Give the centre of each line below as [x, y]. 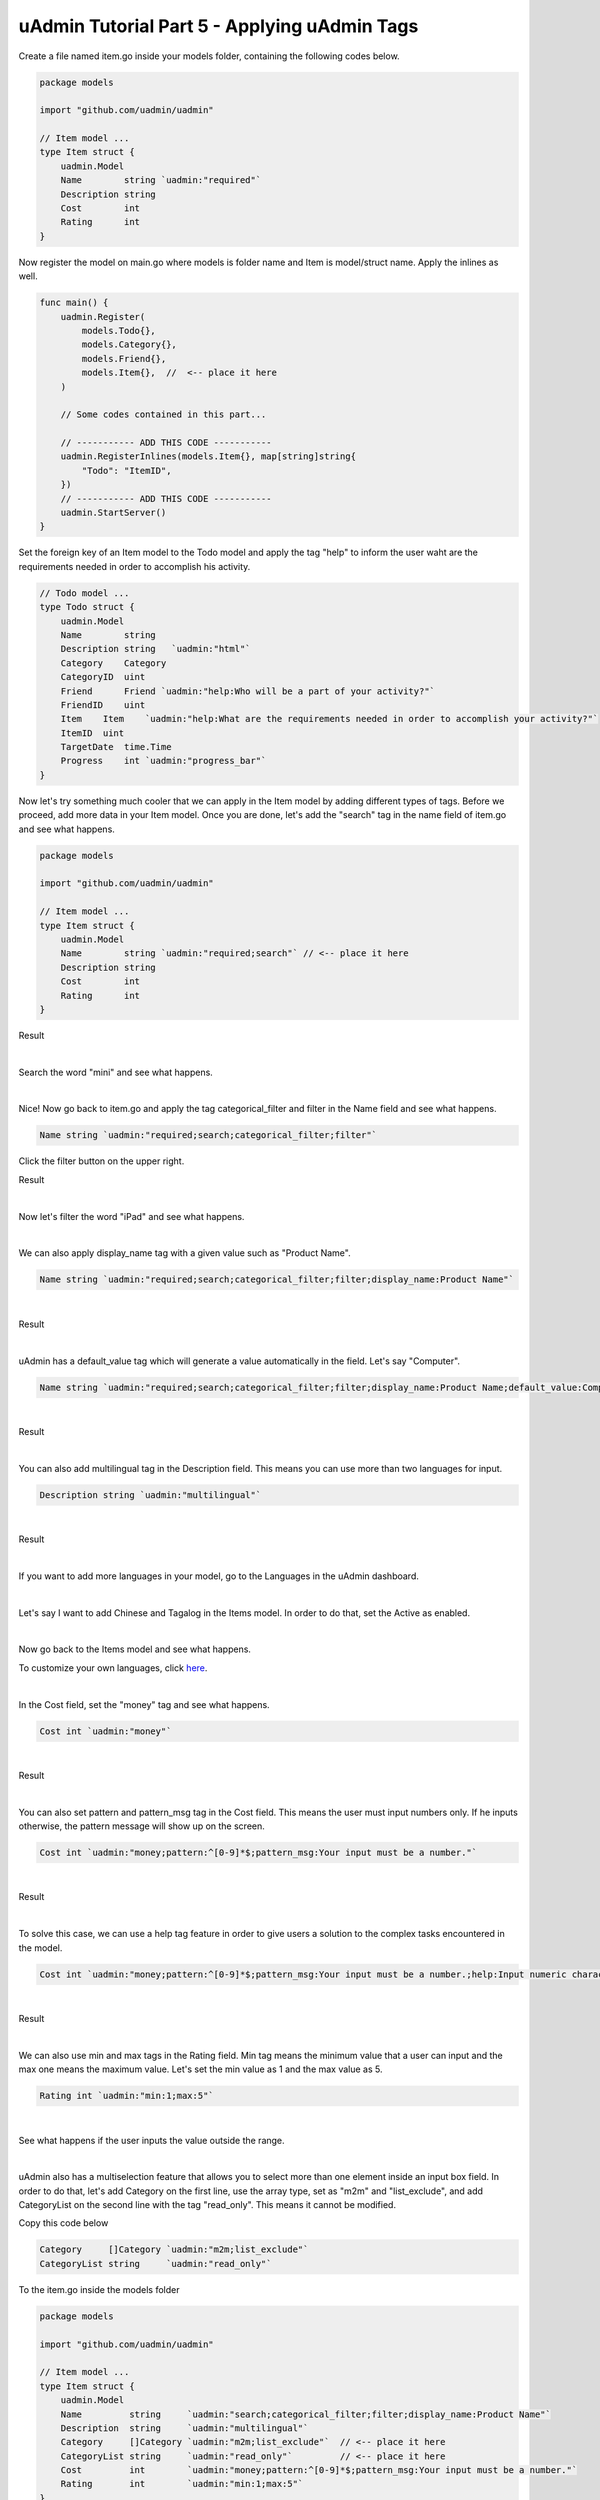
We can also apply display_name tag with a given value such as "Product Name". [184, 1253]
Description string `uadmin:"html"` [155, 649]
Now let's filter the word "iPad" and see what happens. [131, 1216]
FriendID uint [103, 704]
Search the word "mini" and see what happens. [116, 1072]
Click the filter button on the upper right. [101, 1161]
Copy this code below [63, 2223]
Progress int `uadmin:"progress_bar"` [163, 761]
